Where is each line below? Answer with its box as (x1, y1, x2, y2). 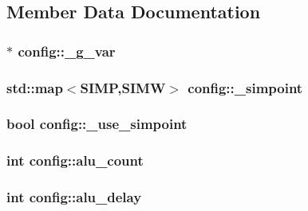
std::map (6, 77, 63, 97)
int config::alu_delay (6, 187, 142, 207)
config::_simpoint (188, 77, 303, 97)
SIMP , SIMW (80, 77, 166, 97)
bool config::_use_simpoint (6, 114, 188, 134)
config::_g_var (18, 41, 116, 61)
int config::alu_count (6, 150, 144, 170)
